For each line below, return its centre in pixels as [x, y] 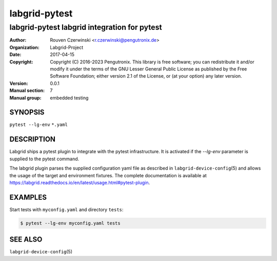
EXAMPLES [28, 197]
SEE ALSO [26, 240]
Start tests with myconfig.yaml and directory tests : [66, 209]
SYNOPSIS [27, 112]
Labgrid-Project [67, 47]
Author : [18, 40]
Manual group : [25, 98]
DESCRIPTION [33, 139]
